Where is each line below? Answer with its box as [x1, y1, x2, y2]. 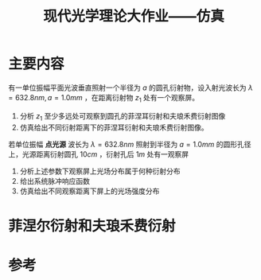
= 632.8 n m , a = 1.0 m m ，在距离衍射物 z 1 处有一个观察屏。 [8, 92, 200, 104]
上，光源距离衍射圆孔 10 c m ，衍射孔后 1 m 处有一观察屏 [8, 149, 189, 159]
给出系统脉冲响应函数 [19, 176, 90, 185]
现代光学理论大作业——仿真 [42, 7, 224, 25]
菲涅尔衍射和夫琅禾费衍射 [8, 216, 177, 235]
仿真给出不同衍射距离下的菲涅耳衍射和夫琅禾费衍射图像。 [19, 122, 208, 132]
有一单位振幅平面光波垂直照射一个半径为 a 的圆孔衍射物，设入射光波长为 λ [8, 83, 253, 92]
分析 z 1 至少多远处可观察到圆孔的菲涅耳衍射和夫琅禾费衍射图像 [19, 111, 226, 122]
